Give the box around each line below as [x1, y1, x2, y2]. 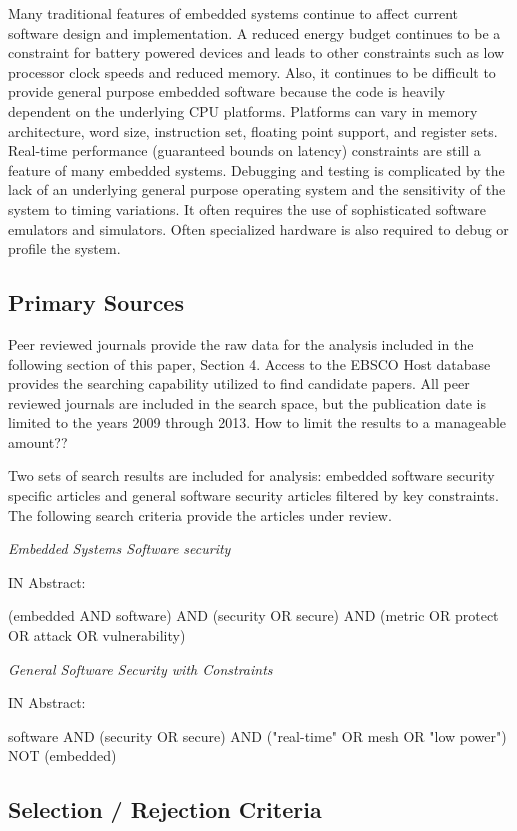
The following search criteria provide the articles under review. [8, 504, 392, 525]
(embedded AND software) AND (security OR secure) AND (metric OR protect [8, 605, 499, 626]
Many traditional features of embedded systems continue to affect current [8, 3, 459, 23]
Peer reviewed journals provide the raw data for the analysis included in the [8, 333, 474, 354]
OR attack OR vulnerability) [8, 625, 186, 646]
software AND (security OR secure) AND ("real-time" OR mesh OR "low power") [8, 725, 507, 746]
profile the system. [8, 238, 121, 259]
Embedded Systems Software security [8, 538, 231, 559]
